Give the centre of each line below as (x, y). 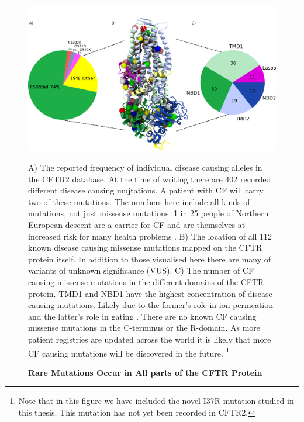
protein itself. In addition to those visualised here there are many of (150, 259)
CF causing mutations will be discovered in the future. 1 (129, 352)
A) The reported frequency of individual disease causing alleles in (145, 167)
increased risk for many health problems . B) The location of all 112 (150, 236)
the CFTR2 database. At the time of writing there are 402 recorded (150, 179)
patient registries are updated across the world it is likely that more (150, 339)
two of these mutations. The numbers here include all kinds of (139, 201)
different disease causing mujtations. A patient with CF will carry (146, 190)
